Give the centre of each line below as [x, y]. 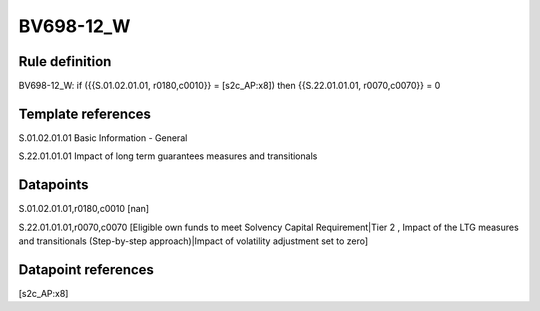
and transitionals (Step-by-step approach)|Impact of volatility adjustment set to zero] [193, 241]
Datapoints [53, 185]
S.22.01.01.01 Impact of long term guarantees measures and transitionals [168, 156]
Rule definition [65, 61]
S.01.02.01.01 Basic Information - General [103, 137]
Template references [85, 113]
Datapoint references [86, 269]
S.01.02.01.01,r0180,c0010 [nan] [84, 209]
